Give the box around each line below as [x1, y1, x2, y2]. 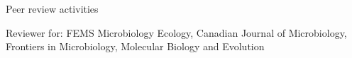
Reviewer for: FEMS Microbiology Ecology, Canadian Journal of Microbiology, [6, 25, 347, 40]
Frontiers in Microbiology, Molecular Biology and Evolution [6, 39, 265, 54]
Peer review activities [6, 1, 99, 16]
